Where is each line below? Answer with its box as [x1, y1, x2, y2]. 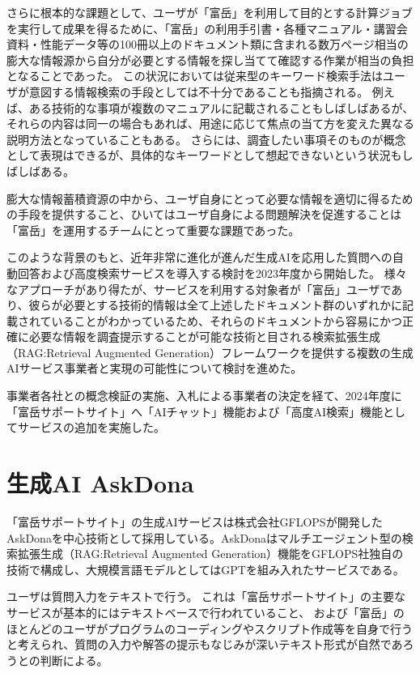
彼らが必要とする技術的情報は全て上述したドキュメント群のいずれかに [28, 296, 403, 313]
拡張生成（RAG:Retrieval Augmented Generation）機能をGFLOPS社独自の [17, 545, 404, 562]
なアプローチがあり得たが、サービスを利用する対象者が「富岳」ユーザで [6, 280, 392, 297]
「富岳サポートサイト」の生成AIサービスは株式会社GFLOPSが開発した [6, 513, 383, 530]
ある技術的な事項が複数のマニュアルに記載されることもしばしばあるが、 [28, 99, 414, 116]
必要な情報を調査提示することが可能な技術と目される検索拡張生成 [28, 328, 380, 345]
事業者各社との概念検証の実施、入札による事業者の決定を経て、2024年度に [6, 387, 402, 404]
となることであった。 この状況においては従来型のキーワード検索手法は [6, 67, 383, 84]
